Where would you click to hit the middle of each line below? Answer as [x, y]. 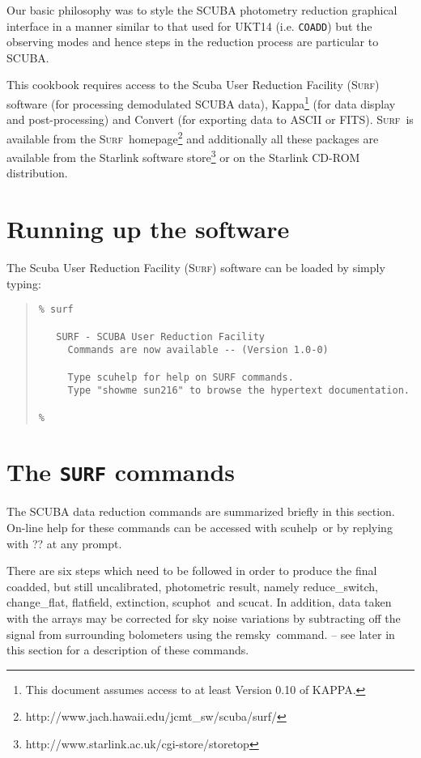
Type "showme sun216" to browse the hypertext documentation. [238, 391]
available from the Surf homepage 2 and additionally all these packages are [193, 137]
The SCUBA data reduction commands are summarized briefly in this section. [201, 511]
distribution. [37, 173]
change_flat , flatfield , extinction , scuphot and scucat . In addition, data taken [199, 602]
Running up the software [148, 229]
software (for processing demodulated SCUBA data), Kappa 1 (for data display [201, 102]
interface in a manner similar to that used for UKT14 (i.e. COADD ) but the [189, 26]
